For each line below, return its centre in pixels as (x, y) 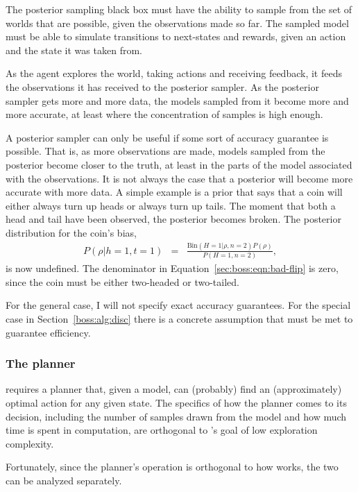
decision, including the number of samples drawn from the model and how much (176, 416)
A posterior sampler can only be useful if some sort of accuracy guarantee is (167, 137)
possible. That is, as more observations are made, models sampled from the (165, 151)
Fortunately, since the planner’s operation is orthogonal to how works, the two (172, 467)
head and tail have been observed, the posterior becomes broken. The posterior (173, 219)
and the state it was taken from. (74, 50)
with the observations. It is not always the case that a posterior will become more (179, 178)
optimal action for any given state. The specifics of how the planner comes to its (176, 402)
